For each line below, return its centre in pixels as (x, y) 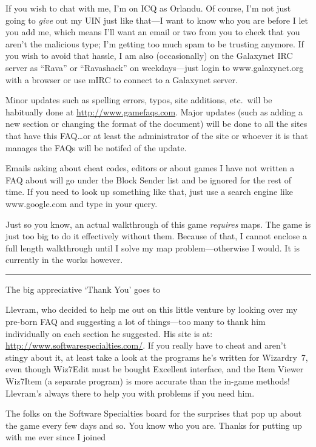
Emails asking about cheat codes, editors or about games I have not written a (150, 168)
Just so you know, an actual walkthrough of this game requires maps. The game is (158, 224)
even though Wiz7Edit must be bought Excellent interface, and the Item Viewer (155, 369)
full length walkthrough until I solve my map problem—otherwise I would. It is (153, 247)
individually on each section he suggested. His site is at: (109, 333)
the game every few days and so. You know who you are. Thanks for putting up (154, 425)
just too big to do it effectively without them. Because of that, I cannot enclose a (156, 236)
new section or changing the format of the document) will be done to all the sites (156, 124)
